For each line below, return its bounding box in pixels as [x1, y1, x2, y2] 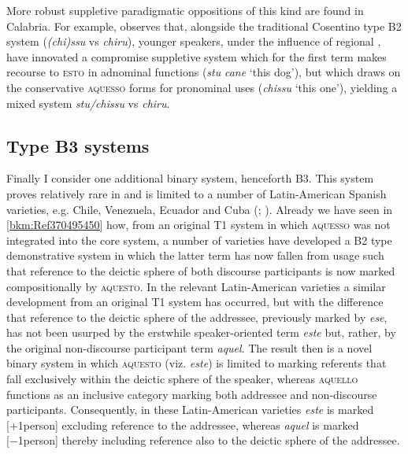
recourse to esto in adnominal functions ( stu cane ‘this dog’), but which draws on [6, 64, 401, 80]
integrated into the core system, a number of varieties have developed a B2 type [6, 231, 392, 248]
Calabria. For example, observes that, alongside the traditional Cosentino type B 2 [6, 17, 402, 34]
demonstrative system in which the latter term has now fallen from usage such [6, 247, 384, 264]
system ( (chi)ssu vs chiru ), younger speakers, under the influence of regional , [6, 33, 381, 50]
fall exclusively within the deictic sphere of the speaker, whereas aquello [6, 371, 358, 387]
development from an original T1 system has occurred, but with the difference [6, 293, 384, 310]
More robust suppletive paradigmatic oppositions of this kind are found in [6, 2, 364, 18]
